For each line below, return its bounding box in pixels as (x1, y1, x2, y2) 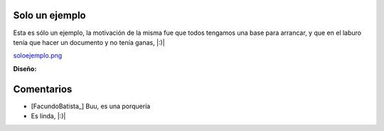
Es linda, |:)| (31, 111, 66, 120)
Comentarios (13, 83, 73, 95)
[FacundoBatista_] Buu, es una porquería (31, 102, 151, 110)
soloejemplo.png (13, 51, 63, 60)
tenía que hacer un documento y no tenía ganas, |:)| (13, 38, 165, 46)
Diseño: (13, 64, 37, 73)
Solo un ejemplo (13, 9, 86, 21)
